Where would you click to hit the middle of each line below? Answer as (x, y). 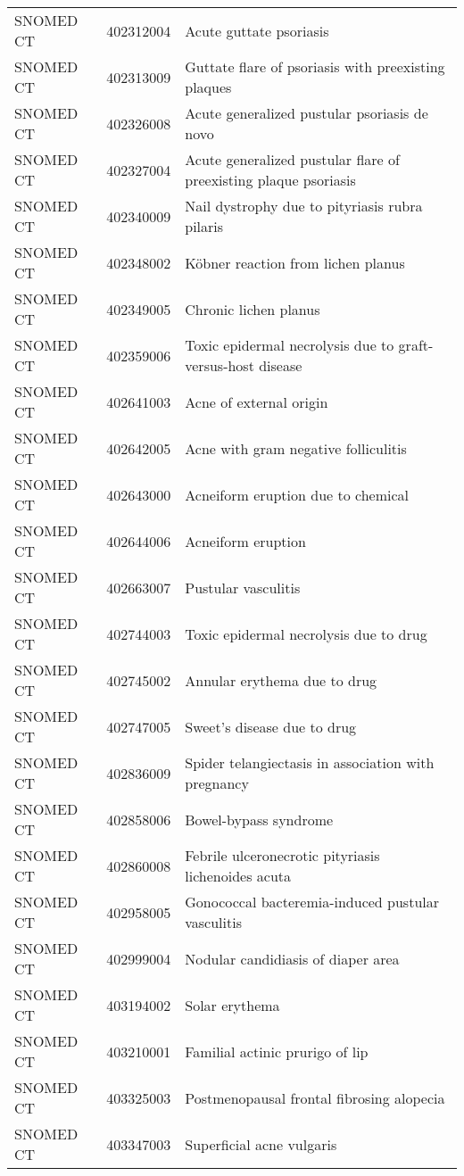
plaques (208, 87)
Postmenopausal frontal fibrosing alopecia (315, 1097)
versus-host (220, 365)
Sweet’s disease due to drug (271, 726)
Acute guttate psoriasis (257, 30)
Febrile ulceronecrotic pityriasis (282, 855)
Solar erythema (232, 1005)
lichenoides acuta (238, 876)
